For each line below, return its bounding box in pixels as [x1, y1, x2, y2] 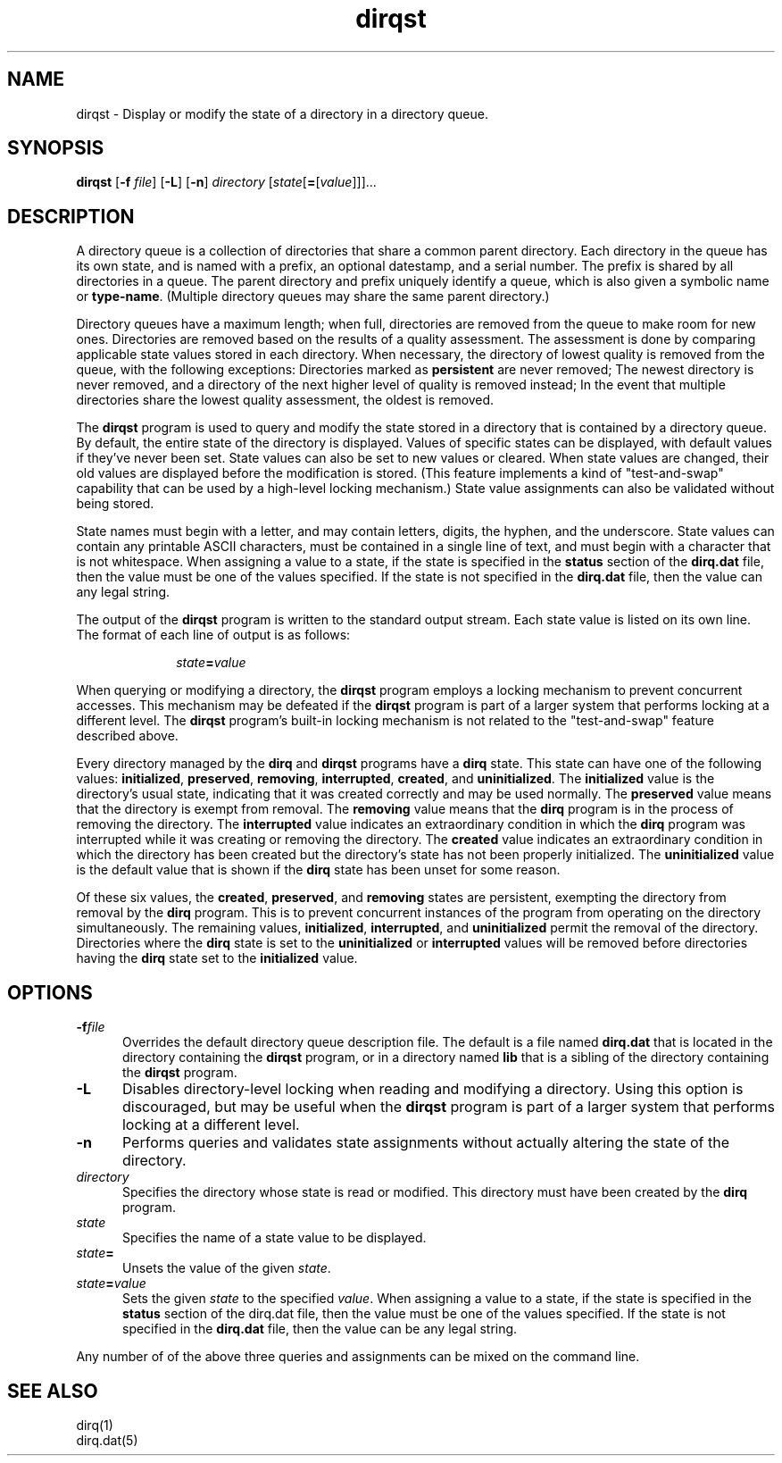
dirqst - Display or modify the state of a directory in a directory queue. [76, 105, 488, 121]
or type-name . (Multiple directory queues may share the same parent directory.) [76, 288, 550, 305]
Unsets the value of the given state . [122, 1260, 331, 1276]
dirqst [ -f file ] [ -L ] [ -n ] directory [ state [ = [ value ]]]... [76, 174, 377, 190]
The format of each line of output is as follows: [76, 627, 351, 643]
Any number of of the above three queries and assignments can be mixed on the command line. [76, 1349, 640, 1365]
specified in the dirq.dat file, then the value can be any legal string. [122, 1321, 518, 1337]
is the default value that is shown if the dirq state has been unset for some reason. [76, 862, 561, 878]
